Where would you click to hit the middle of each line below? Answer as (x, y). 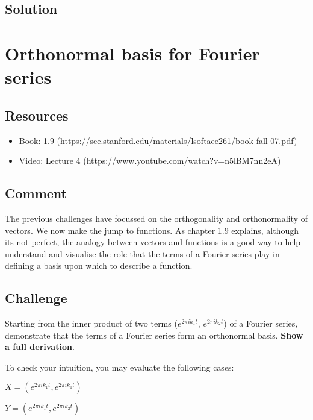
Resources (37, 115)
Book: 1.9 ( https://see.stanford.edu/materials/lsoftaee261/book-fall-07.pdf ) (158, 140)
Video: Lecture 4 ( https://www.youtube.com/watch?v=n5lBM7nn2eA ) (150, 161)
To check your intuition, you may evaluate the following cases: (119, 367)
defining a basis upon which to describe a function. (99, 265)
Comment (36, 193)
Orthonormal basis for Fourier (132, 53)
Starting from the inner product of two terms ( (91, 323)
